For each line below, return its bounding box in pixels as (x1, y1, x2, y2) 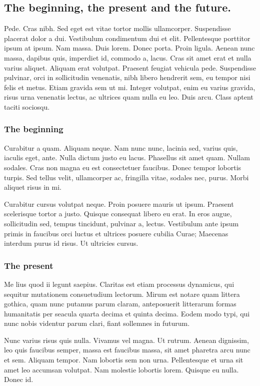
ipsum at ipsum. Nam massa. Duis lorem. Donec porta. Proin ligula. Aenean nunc (4, 43, 255, 53)
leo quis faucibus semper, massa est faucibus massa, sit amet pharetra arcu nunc (4, 344, 250, 355)
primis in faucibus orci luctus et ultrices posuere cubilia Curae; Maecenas (4, 228, 228, 238)
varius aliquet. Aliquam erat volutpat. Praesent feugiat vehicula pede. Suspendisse (4, 62, 256, 73)
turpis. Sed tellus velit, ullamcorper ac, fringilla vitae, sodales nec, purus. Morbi (4, 172, 249, 182)
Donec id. (4, 374, 33, 384)
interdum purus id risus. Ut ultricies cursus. (4, 238, 138, 248)
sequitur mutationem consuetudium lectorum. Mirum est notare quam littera (4, 288, 240, 299)
